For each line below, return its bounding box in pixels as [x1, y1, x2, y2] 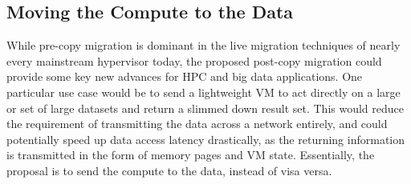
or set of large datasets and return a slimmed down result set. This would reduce [6, 99, 405, 116]
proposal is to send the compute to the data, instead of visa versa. [6, 162, 332, 178]
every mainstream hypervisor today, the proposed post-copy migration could [6, 52, 382, 69]
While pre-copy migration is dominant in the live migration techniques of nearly [6, 37, 401, 54]
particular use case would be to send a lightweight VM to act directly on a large [6, 83, 401, 100]
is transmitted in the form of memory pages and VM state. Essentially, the [6, 146, 375, 163]
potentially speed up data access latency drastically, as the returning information [6, 130, 405, 147]
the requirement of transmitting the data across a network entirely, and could [6, 115, 388, 132]
